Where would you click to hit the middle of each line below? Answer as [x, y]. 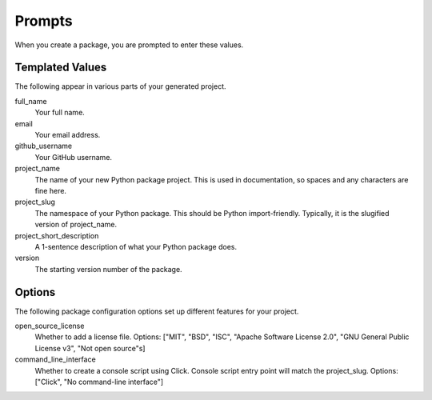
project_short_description [57, 235]
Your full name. [60, 113]
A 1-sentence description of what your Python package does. [136, 246]
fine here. [51, 190]
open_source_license [50, 326]
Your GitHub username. [73, 157]
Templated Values [61, 68]
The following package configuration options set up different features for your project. [157, 311]
